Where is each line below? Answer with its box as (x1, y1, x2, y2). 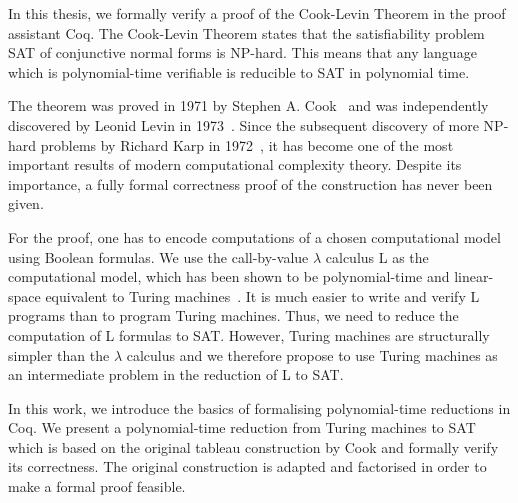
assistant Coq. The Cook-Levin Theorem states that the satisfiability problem (8, 22, 485, 43)
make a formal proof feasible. (8, 476, 186, 497)
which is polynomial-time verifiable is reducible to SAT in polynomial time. (8, 61, 470, 82)
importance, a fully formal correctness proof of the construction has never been (8, 173, 493, 194)
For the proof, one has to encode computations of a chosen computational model (8, 226, 501, 247)
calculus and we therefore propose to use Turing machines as (126, 344, 498, 365)
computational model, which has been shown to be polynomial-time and (8, 266, 450, 287)
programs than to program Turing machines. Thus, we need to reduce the (8, 305, 459, 326)
